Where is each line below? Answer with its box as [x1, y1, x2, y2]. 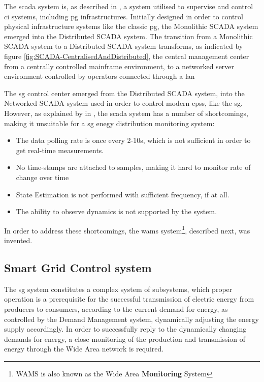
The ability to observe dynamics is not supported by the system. [16, 206, 217, 217]
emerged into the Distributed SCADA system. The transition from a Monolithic [4, 31, 253, 41]
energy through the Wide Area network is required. [4, 343, 164, 354]
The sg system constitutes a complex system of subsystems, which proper [4, 283, 233, 294]
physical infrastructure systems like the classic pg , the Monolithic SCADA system [4, 21, 258, 32]
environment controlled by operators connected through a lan [4, 71, 195, 81]
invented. [4, 234, 32, 245]
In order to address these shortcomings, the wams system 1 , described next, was [4, 223, 250, 236]
